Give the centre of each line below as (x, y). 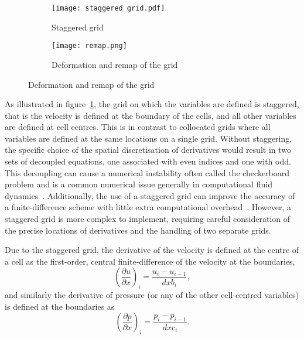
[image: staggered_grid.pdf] (108, 8)
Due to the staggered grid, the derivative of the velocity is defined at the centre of (152, 250)
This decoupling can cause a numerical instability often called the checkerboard (147, 172)
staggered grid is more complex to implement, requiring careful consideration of (148, 219)
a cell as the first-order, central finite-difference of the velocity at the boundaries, (150, 261)
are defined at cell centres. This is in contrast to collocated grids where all (138, 127)
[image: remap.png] (89, 46)
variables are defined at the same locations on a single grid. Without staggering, (148, 138)
